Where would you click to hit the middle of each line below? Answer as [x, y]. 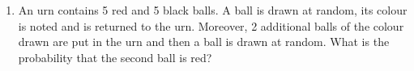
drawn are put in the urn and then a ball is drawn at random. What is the [204, 42]
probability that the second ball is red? [115, 57]
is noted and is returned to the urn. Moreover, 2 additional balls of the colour [211, 25]
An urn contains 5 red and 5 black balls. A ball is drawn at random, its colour [213, 10]
